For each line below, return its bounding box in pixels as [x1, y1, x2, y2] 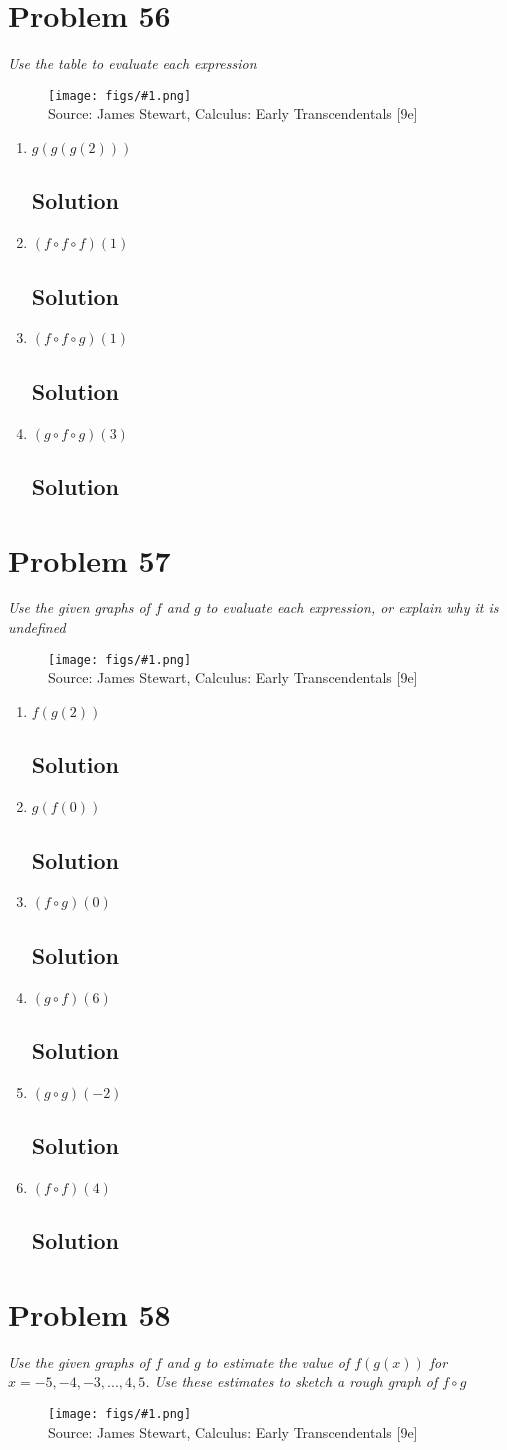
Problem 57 [8, 539, 171, 580]
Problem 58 [8, 1293, 171, 1334]
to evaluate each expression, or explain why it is [205, 597, 499, 618]
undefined [8, 617, 66, 638]
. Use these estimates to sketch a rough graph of [145, 1371, 438, 1392]
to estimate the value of [205, 1351, 350, 1372]
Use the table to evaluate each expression [8, 53, 257, 74]
